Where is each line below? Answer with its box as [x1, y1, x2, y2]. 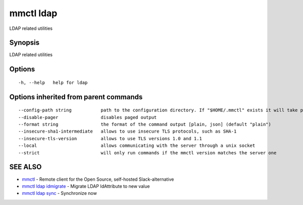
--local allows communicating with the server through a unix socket [18, 143, 256, 149]
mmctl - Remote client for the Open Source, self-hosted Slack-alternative [22, 176, 174, 182]
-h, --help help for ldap [18, 79, 88, 86]
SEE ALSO [9, 162, 42, 172]
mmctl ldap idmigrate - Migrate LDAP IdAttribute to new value [22, 183, 150, 189]
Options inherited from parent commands [9, 93, 143, 101]
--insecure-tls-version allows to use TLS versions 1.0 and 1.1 [18, 136, 202, 141]
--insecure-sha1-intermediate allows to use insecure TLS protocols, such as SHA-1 [18, 129, 237, 134]
